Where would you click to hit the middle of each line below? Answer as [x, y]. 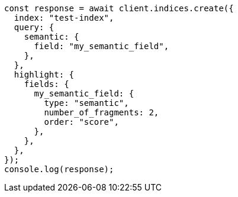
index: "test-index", [64, 18]
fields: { [46, 84]
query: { [34, 27]
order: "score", [81, 122]
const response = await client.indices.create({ [119, 8]
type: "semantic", [86, 103]
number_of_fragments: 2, [102, 112]
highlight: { [44, 75]
